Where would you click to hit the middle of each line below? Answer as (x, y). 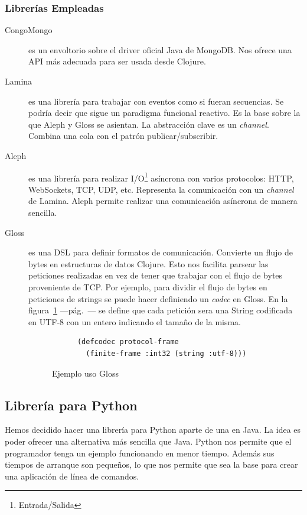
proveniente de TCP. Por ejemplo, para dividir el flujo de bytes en (148, 286)
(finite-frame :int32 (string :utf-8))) (166, 353)
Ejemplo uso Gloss (85, 373)
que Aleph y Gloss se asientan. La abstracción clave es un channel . (149, 124)
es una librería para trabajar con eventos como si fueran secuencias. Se (156, 101)
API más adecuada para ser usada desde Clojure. (117, 61)
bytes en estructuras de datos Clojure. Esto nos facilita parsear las (148, 263)
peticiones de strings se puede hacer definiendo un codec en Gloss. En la (158, 298)
